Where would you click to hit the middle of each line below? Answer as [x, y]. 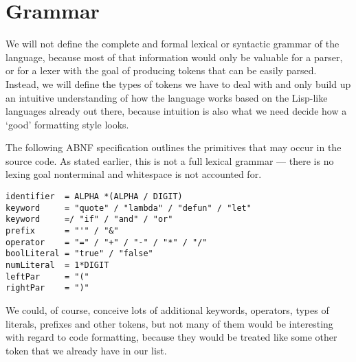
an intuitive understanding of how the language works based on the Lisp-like [167, 97]
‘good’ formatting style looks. [67, 124]
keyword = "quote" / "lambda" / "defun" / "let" [129, 208]
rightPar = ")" [47, 288]
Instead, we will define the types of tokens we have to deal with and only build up [178, 83]
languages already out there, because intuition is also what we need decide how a [176, 111]
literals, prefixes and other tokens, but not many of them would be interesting [169, 323]
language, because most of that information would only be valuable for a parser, [174, 57]
